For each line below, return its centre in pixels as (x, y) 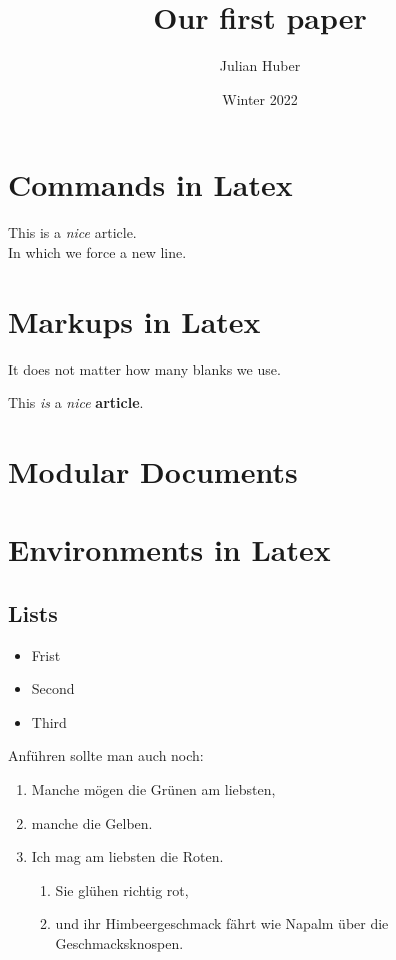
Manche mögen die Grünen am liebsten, (153, 789)
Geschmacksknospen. (119, 943)
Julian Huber (260, 65)
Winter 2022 (260, 98)
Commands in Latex (150, 184)
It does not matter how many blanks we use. (144, 368)
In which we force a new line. (97, 251)
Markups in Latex (134, 320)
